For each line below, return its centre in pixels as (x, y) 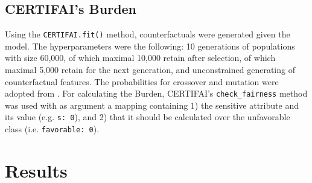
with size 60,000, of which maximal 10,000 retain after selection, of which (140, 58)
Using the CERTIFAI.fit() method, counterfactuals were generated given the (148, 34)
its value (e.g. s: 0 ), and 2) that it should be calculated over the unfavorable (148, 117)
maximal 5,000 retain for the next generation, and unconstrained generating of (150, 70)
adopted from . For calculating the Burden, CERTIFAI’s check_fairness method (156, 93)
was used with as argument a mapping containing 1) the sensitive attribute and (152, 105)
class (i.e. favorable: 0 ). (52, 129)
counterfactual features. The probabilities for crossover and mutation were (142, 81)
